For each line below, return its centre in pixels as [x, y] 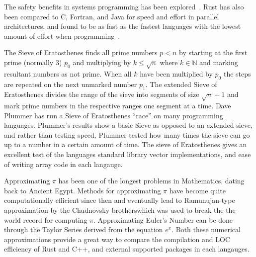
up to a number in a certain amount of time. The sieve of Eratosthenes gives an [126, 144]
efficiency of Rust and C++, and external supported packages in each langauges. [127, 249]
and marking [219, 62]
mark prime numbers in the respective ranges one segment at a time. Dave [118, 106]
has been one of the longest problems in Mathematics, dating [151, 181]
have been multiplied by [176, 73]
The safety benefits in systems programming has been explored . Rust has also [124, 6]
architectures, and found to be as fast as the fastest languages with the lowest [123, 26]
